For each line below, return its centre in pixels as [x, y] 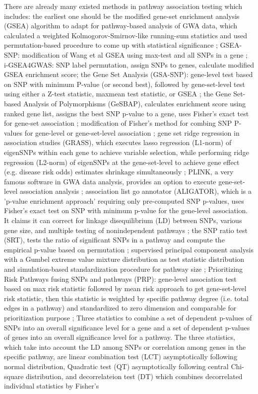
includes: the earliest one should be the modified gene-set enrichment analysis [122, 16]
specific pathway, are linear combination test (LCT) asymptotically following [121, 356]
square [14, 376]
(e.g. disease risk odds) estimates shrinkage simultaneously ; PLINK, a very [119, 172]
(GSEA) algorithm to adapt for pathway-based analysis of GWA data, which [121, 26]
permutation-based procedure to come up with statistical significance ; [111, 45]
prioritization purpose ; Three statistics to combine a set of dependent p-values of [128, 317]
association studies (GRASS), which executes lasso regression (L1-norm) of [118, 142]
